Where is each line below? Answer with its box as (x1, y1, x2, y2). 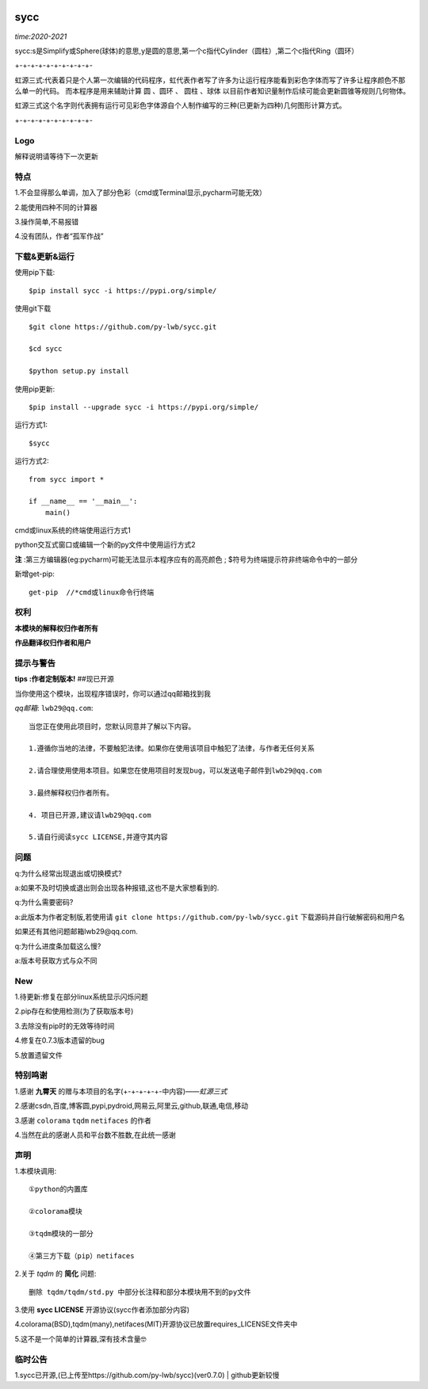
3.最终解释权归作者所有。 (29, 788, 114, 797)
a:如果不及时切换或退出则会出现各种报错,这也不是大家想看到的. (14, 883, 220, 892)
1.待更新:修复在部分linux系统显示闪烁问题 (14, 992, 148, 1002)
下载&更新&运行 (14, 251, 75, 262)
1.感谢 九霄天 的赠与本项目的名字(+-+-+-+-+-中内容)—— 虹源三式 (14, 1086, 227, 1096)
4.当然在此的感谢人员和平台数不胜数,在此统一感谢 (14, 1130, 176, 1139)
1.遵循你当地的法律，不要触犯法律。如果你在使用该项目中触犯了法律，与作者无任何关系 (29, 744, 315, 753)
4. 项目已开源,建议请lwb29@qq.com (29, 811, 151, 819)
